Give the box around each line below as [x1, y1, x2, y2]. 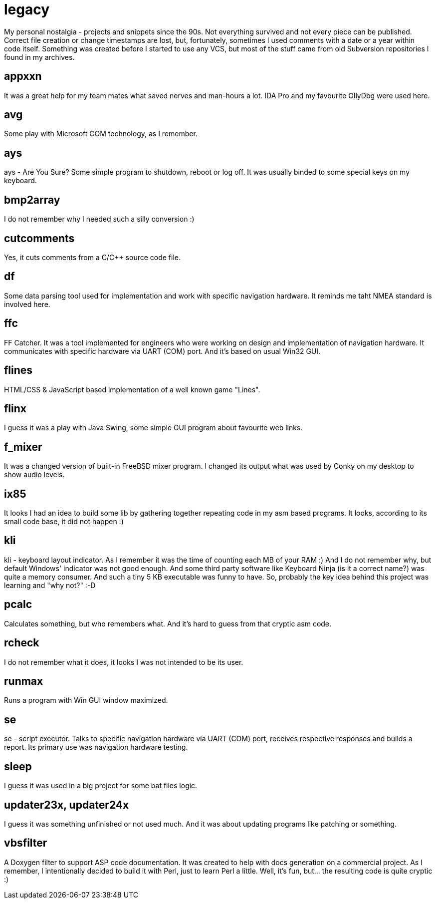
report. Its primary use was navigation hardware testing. [4, 743, 188, 752]
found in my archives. [4, 52, 75, 61]
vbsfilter [4, 837, 47, 850]
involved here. [4, 300, 50, 308]
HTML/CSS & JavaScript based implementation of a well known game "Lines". [4, 385, 260, 394]
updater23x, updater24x [4, 798, 129, 811]
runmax [4, 674, 43, 687]
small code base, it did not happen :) [4, 517, 124, 526]
